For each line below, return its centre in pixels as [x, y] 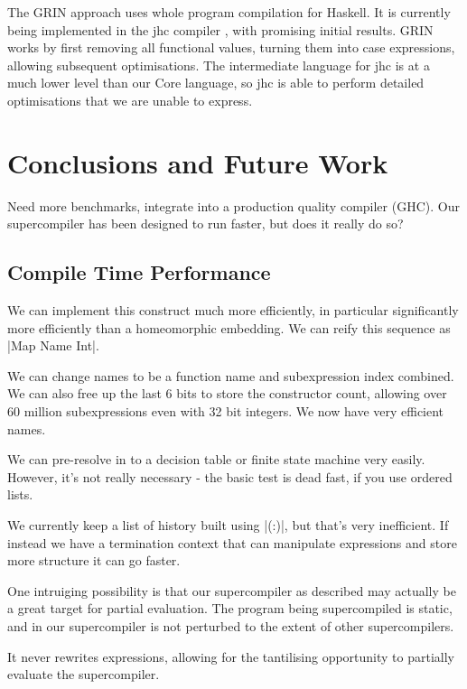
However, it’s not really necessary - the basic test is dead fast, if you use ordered [230, 476]
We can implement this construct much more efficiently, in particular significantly [233, 310]
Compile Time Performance [139, 272]
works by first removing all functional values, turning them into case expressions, [231, 47]
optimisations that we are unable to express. [130, 100]
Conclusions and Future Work [198, 162]
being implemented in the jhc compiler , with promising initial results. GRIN [220, 29]
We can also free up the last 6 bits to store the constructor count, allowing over [227, 393]
